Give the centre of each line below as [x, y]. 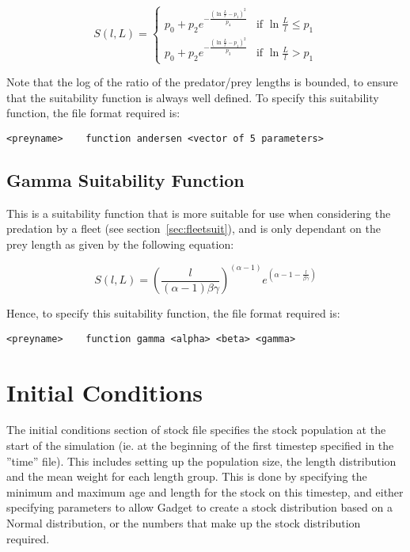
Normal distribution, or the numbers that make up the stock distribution [184, 523]
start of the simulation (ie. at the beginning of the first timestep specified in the [200, 445]
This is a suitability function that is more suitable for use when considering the [199, 213]
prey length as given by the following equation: [120, 244]
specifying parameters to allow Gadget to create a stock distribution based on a [199, 507]
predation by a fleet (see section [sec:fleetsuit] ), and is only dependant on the [194, 228]
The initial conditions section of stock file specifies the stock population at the [196, 430]
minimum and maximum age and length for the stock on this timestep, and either [205, 491]
